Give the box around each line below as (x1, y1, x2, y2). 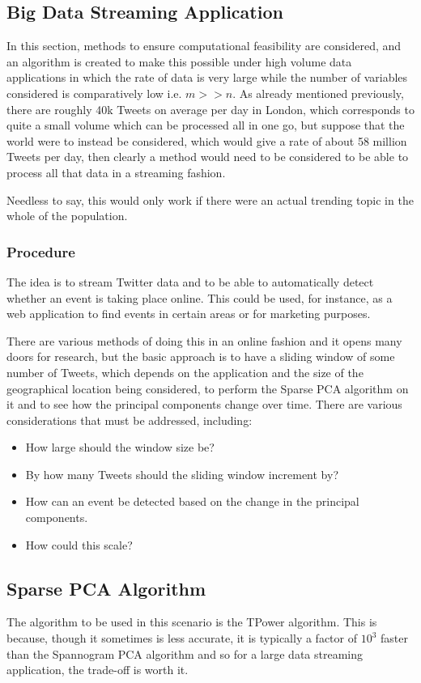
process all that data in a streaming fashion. (6, 163, 226, 180)
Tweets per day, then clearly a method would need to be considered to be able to (6, 148, 409, 165)
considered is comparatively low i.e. (6, 84, 182, 101)
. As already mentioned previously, (232, 84, 404, 101)
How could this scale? (25, 536, 133, 553)
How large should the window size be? (25, 439, 215, 456)
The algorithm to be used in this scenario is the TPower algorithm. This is (6, 613, 377, 630)
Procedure (6, 241, 75, 261)
